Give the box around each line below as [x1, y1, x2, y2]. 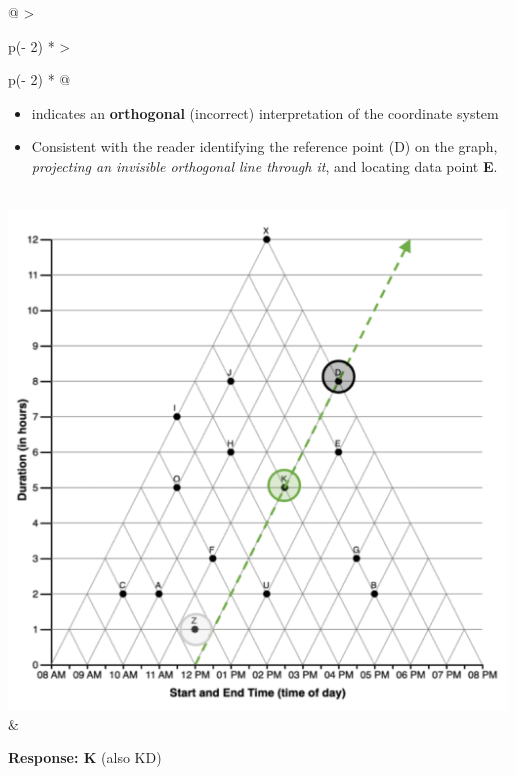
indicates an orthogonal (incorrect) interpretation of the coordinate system [31, 102, 499, 123]
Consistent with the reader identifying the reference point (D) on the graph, [31, 136, 498, 157]
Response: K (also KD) [8, 747, 162, 768]
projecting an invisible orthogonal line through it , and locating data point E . [31, 155, 498, 176]
